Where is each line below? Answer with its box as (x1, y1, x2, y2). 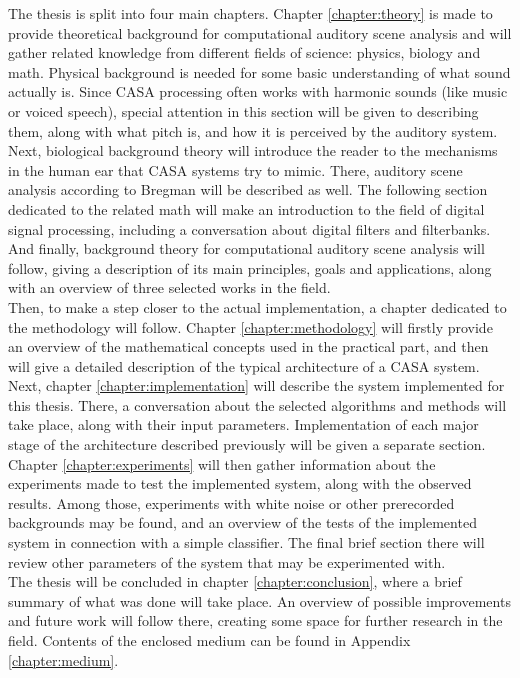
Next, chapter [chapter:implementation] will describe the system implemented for (8, 375, 505, 396)
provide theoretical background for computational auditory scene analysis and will (8, 22, 512, 43)
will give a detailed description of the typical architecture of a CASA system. (8, 355, 480, 376)
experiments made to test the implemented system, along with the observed (8, 473, 472, 494)
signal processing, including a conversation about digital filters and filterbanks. (8, 218, 491, 239)
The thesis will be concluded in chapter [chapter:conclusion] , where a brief (8, 571, 462, 592)
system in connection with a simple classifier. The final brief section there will (8, 532, 485, 553)
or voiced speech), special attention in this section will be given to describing (8, 100, 479, 121)
